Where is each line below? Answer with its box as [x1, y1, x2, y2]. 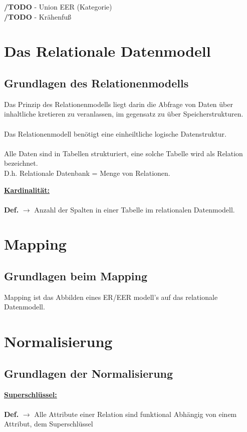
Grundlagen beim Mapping [4, 268, 147, 284]
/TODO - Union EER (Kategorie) [4, 2, 112, 12]
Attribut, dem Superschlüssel [4, 418, 93, 429]
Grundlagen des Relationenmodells [4, 75, 189, 90]
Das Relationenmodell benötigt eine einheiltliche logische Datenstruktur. [4, 128, 226, 139]
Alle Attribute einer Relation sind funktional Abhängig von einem [34, 408, 237, 419]
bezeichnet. [4, 158, 38, 168]
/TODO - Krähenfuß [4, 11, 72, 22]
